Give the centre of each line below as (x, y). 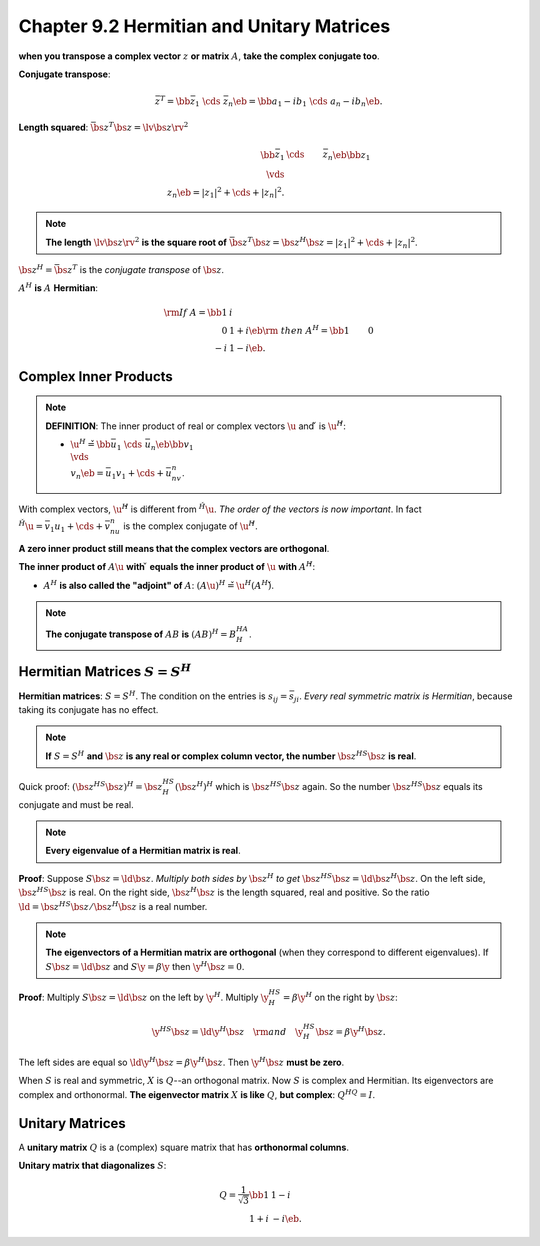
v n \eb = (87, 474)
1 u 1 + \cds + (77, 527)
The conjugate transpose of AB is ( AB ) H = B (141, 633)
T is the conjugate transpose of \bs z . (148, 269)
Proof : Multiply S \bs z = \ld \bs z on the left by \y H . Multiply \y (143, 996)
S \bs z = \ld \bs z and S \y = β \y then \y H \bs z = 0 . (145, 966)
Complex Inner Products (96, 376)
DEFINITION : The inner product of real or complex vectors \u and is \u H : (196, 425)
